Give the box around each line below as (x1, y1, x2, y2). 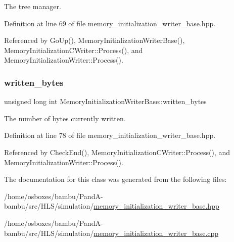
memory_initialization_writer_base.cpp (93, 227, 219, 238)
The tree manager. (4, 1, 61, 11)
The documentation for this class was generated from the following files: (4, 174, 227, 184)
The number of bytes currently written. (4, 113, 126, 123)
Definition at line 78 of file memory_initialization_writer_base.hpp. (4, 130, 216, 140)
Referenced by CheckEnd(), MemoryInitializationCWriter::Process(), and (4, 147, 230, 157)
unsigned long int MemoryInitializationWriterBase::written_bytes (4, 96, 207, 107)
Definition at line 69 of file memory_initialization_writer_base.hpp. (4, 18, 216, 28)
